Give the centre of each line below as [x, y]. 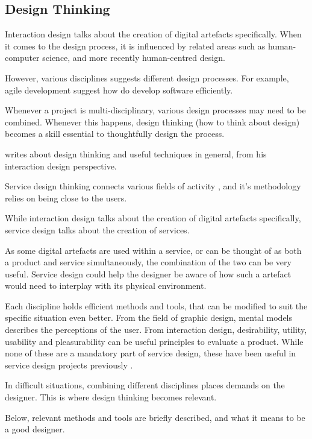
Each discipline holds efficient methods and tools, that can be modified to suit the [156, 305]
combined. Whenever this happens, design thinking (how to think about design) [152, 122]
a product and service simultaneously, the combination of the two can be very [148, 262]
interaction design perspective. [61, 166]
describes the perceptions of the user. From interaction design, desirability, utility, [156, 330]
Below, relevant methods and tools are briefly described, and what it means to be [155, 417]
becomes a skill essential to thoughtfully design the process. [115, 134]
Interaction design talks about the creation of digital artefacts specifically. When [153, 34]
